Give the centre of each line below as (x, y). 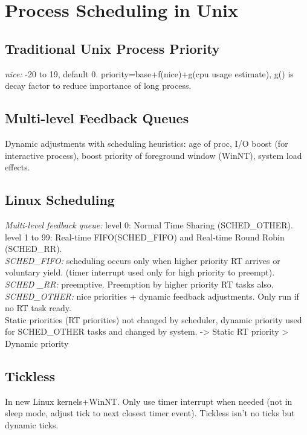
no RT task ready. (38, 308)
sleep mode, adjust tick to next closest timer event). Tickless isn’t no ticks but (150, 413)
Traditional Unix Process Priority (112, 48)
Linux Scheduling (60, 200)
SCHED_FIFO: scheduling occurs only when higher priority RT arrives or (143, 260)
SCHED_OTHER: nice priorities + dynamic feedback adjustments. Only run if (152, 296)
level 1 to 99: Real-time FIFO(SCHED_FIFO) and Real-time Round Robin (145, 237)
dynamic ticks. (32, 424)
